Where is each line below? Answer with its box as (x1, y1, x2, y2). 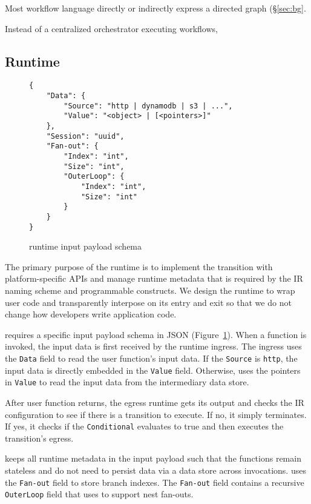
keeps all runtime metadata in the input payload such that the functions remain (5, 452, 301, 465)
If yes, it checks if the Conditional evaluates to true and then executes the (5, 420, 284, 433)
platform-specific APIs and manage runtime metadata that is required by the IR (5, 272, 303, 285)
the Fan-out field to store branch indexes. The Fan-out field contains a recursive (5, 476, 304, 488)
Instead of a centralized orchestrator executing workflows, (5, 22, 218, 35)
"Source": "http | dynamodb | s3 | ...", (64, 101, 233, 110)
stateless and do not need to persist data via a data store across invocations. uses (5, 463, 306, 476)
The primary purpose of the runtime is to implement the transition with (5, 260, 273, 273)
